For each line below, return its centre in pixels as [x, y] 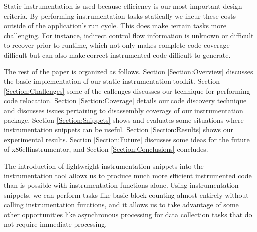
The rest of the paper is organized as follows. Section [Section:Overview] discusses [128, 71]
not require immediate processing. [56, 224]
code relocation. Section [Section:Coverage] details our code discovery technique [125, 100]
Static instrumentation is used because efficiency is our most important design [123, 6]
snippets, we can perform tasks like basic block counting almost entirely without [126, 195]
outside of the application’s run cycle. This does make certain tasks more [115, 26]
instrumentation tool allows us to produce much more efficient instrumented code [128, 175]
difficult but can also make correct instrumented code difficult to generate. [117, 54]
